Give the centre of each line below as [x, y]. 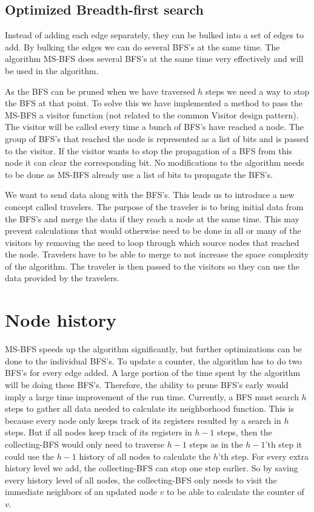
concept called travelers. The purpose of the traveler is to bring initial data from [154, 206]
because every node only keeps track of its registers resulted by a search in [143, 420]
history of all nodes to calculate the [145, 456]
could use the [29, 456]
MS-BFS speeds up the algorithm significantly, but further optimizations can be [153, 349]
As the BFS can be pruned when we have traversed [100, 91]
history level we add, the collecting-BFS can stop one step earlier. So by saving [152, 468]
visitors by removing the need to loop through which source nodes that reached [152, 242]
